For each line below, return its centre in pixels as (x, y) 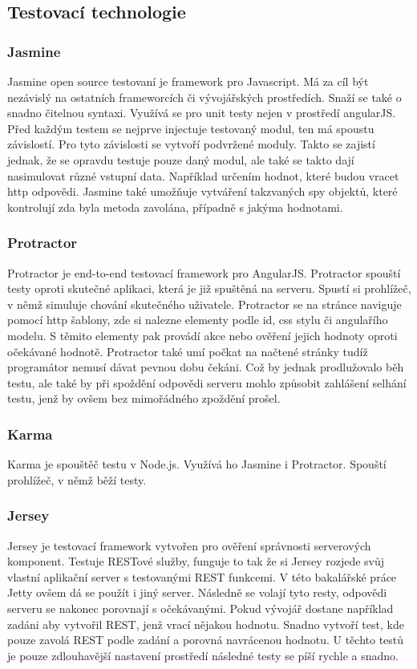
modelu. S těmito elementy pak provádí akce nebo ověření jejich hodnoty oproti (202, 335)
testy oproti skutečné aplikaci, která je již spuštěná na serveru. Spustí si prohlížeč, (209, 288)
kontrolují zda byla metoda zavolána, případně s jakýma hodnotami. (175, 207)
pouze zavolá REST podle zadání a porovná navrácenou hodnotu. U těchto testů (206, 640)
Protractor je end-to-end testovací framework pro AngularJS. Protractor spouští (204, 272)
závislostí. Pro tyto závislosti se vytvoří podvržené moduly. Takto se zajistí (191, 144)
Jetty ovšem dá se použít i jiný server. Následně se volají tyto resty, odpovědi (197, 592)
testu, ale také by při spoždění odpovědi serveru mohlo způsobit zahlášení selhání (207, 382)
